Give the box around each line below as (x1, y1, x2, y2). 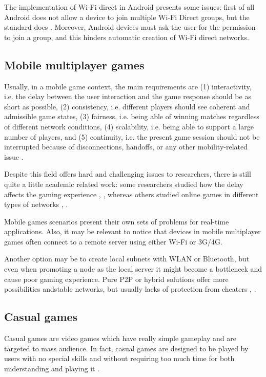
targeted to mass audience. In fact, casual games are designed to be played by (4, 343, 249, 353)
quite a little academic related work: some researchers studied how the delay (4, 178, 243, 189)
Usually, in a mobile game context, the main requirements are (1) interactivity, (4, 81, 252, 91)
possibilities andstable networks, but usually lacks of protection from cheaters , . (4, 284, 256, 294)
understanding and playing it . (4, 363, 100, 373)
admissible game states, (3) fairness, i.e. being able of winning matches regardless (4, 111, 259, 122)
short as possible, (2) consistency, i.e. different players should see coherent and (4, 101, 250, 111)
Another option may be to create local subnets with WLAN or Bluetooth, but (4, 253, 250, 264)
